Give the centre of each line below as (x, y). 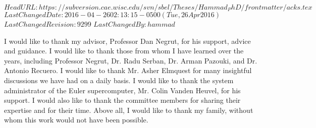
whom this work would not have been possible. (76, 120)
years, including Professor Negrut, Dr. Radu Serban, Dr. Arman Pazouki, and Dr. (131, 60)
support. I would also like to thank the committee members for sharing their (122, 100)
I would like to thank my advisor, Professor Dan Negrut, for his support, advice (127, 41)
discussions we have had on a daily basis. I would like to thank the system (119, 80)
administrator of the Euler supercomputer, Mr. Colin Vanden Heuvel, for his (122, 90)
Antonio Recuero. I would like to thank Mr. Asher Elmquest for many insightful (128, 70)
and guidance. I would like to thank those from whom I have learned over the (124, 51)
